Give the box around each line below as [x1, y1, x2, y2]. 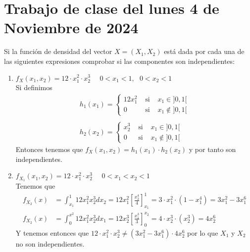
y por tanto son [189, 144, 236, 154]
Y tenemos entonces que [15, 227, 89, 238]
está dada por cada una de [164, 46, 245, 56]
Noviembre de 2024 [4, 17, 139, 38]
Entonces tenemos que [15, 144, 83, 154]
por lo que [187, 227, 218, 238]
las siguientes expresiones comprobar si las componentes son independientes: [4, 55, 235, 66]
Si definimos [15, 82, 52, 92]
